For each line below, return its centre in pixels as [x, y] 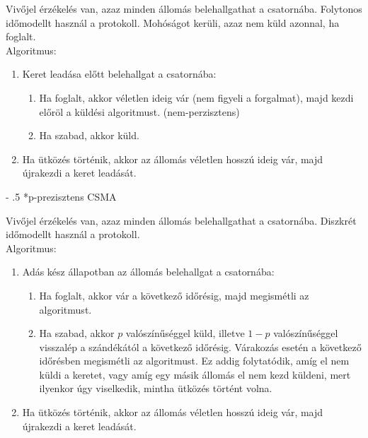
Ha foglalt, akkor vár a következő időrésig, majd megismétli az [174, 295]
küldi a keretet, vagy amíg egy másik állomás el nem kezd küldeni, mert [195, 374]
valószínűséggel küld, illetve [185, 333]
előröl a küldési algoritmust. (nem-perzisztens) [139, 111]
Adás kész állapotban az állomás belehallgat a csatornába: [148, 272]
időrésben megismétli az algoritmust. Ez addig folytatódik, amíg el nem [194, 361]
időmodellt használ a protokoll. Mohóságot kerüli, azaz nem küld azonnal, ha [173, 22]
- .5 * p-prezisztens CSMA [61, 196]
